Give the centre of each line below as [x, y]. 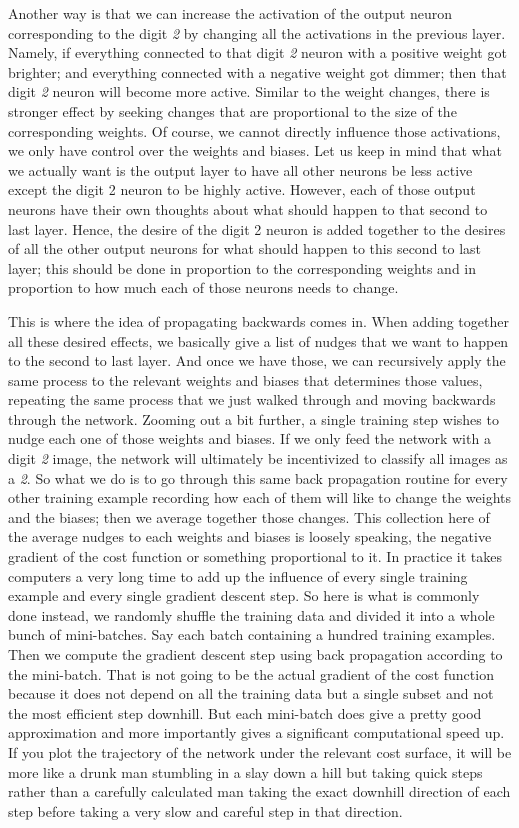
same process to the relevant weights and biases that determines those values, [245, 379]
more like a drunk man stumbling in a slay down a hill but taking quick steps [245, 771]
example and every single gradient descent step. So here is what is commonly [244, 595]
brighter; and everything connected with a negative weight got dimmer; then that [257, 71]
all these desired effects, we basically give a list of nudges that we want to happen [258, 340]
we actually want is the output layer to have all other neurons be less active [240, 169]
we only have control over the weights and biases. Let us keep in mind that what [255, 150]
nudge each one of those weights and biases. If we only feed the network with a [249, 438]
